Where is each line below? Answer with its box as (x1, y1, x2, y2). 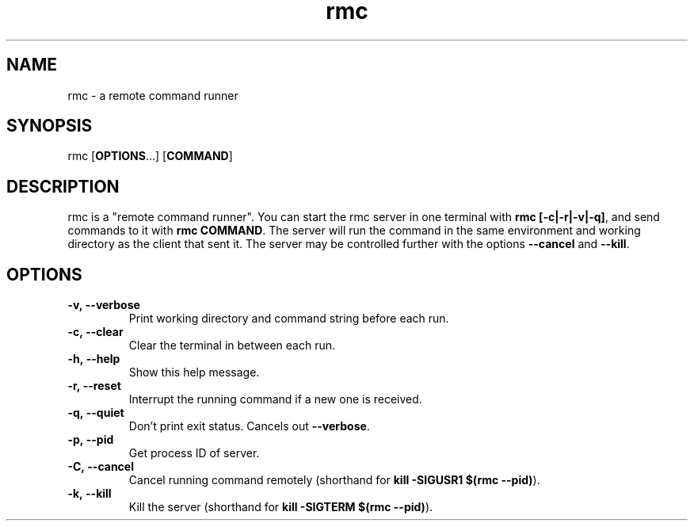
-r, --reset (67, 379, 121, 393)
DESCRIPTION (6, 176, 120, 197)
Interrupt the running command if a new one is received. (128, 392, 422, 407)
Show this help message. (128, 365, 260, 380)
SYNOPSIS (6, 116, 93, 136)
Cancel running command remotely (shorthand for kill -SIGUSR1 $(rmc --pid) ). (128, 473, 540, 487)
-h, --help (67, 352, 120, 366)
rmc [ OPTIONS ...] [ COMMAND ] (67, 149, 233, 163)
